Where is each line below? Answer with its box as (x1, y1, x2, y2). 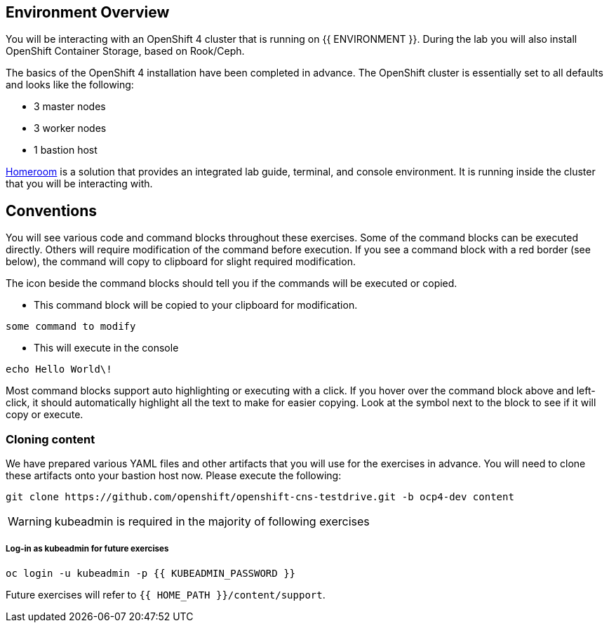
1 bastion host (34, 144, 98, 156)
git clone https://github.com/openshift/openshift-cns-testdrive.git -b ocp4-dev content (6, 491, 514, 503)
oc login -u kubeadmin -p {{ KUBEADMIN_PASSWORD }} (6, 567, 296, 579)
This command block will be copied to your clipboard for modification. (34, 299, 358, 312)
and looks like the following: (6, 79, 134, 91)
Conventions (6, 201, 98, 220)
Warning (8, 514, 52, 529)
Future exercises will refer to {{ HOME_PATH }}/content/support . (6, 588, 326, 601)
